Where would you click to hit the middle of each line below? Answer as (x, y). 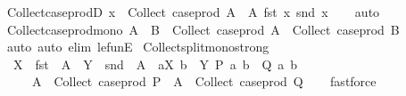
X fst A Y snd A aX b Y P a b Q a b (155, 64)
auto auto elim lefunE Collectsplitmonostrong (138, 47)
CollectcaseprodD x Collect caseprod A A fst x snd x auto (193, 12)
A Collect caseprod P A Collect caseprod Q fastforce (204, 81)
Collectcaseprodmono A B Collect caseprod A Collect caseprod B (203, 29)
